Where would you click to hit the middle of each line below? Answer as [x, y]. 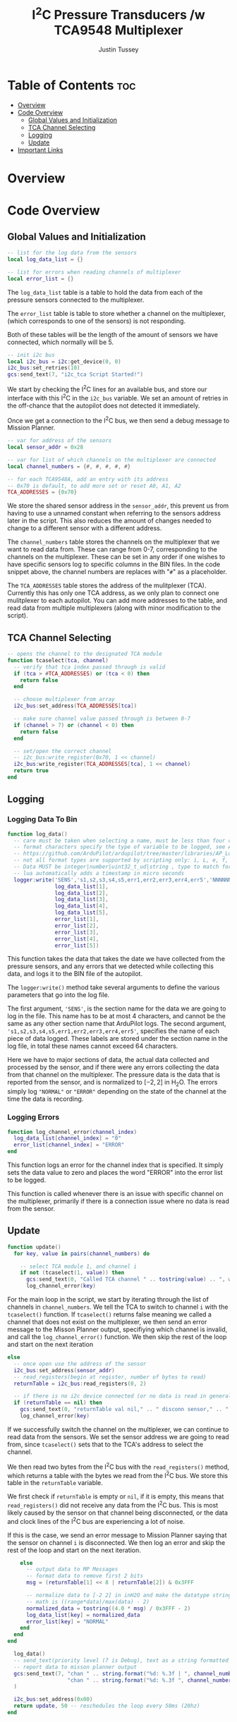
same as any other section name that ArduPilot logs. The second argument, [117, 1024]
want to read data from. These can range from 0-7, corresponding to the [112, 549]
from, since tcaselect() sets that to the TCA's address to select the [105, 1444]
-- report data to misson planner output [75, 1667]
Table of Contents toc [72, 86]
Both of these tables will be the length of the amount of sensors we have [113, 334]
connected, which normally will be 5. [61, 342]
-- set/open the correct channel [63, 751]
